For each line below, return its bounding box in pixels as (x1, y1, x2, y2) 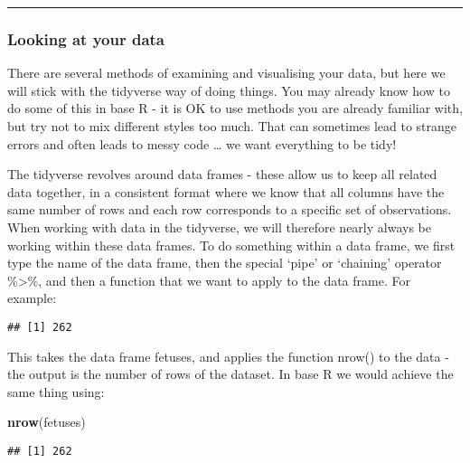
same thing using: (7, 382, 105, 401)
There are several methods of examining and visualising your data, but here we (7, 63, 446, 82)
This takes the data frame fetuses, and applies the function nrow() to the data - (7, 346, 449, 365)
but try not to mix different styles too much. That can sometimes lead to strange (7, 117, 457, 135)
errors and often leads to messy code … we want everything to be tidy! (7, 134, 397, 153)
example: (7, 288, 57, 307)
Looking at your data (7, 27, 164, 50)
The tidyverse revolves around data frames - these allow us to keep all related (7, 165, 437, 184)
